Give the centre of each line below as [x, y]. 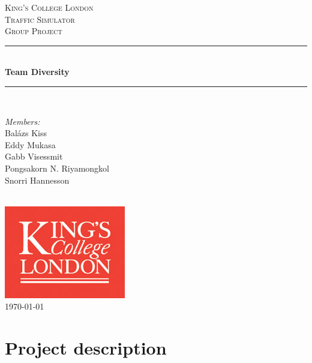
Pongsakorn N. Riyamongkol [57, 168]
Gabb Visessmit [34, 156]
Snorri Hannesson [37, 180]
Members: [22, 121]
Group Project [34, 31]
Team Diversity [37, 72]
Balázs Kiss [26, 133]
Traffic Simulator [40, 19]
